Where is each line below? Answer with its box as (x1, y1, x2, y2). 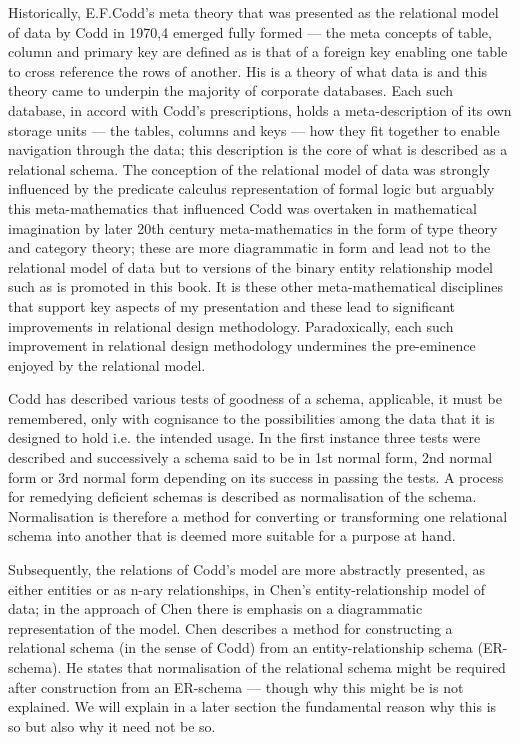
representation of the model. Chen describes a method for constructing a (8, 617, 453, 638)
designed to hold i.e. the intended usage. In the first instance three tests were (8, 427, 481, 448)
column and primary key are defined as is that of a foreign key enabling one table (8, 41, 508, 62)
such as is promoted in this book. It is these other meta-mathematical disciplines (8, 276, 503, 297)
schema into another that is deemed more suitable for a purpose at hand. (8, 525, 456, 546)
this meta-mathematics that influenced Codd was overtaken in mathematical (8, 197, 477, 218)
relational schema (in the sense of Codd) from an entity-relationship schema (8, 637, 473, 658)
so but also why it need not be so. (8, 715, 216, 736)
